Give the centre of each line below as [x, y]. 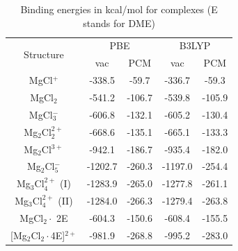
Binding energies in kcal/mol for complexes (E [119, 9]
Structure [44, 54]
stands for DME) [119, 23]
